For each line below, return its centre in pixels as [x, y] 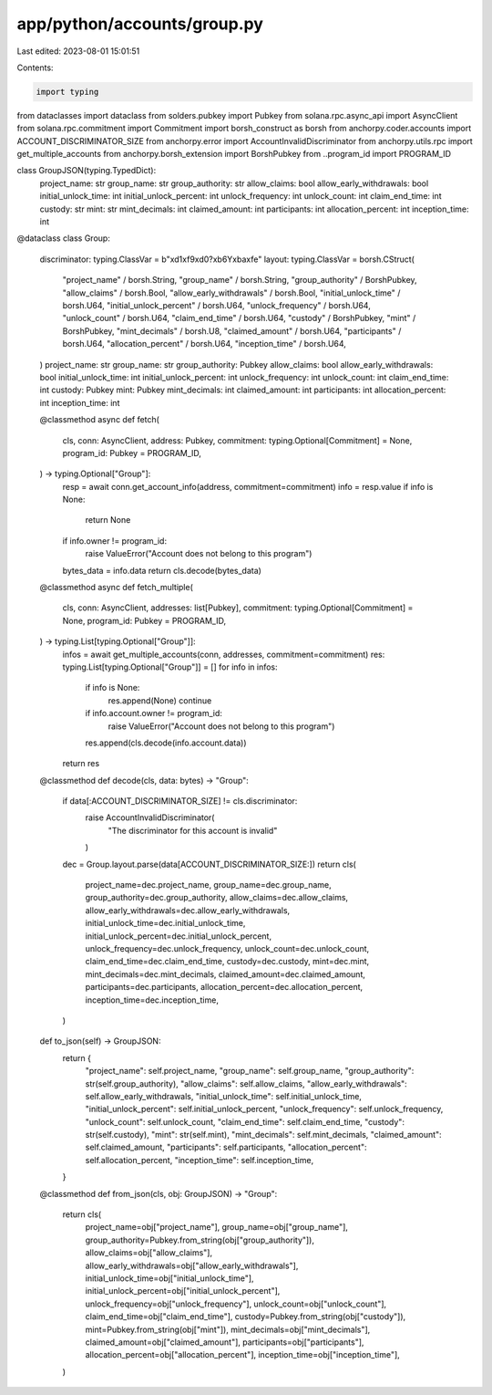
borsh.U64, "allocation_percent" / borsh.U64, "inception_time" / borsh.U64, [204, 344]
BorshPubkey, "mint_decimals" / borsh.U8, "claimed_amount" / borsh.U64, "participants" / [232, 331]
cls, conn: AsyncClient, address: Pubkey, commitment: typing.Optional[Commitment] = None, [237, 440]
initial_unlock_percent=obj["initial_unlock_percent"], [183, 1291]
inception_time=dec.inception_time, [152, 1000]
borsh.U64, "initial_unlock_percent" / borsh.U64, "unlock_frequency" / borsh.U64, [216, 305]
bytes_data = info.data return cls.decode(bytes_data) [162, 570]
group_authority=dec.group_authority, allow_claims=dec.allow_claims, [217, 898]
